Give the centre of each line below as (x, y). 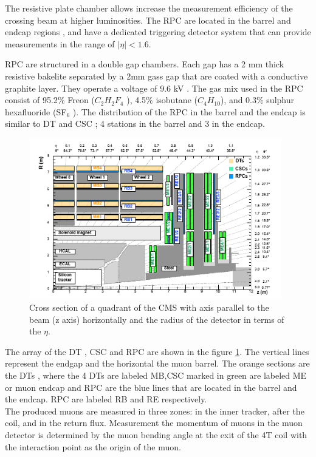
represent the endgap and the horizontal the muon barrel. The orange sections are (157, 363)
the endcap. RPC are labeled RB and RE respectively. (106, 399)
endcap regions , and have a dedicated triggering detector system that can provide (158, 32)
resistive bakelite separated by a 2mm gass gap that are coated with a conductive (156, 76)
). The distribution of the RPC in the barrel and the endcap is (189, 111)
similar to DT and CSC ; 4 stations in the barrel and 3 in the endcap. (135, 124)
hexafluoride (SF (36, 111)
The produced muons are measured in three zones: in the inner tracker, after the (155, 411)
